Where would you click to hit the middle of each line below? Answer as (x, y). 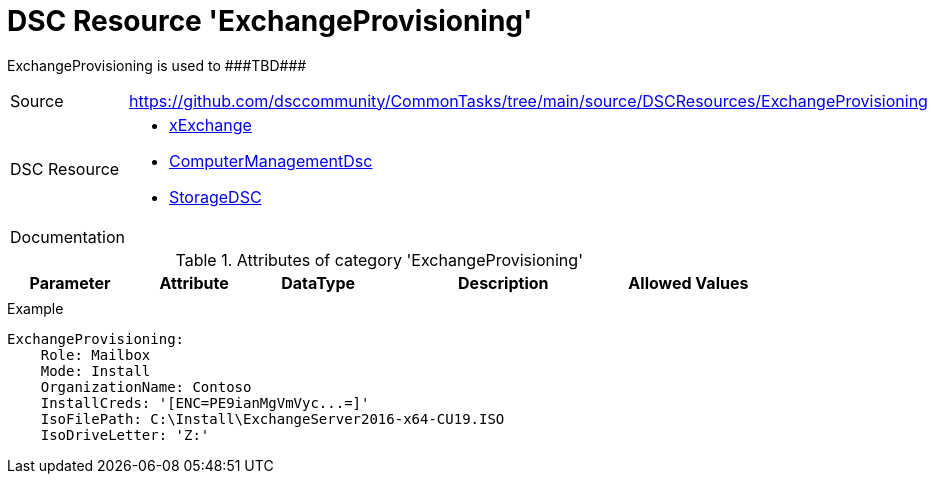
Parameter (70, 282)
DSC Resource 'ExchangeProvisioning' (270, 21)
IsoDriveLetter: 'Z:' (125, 434)
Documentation (67, 236)
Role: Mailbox (95, 354)
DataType (318, 282)
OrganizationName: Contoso (146, 386)
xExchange (210, 124)
